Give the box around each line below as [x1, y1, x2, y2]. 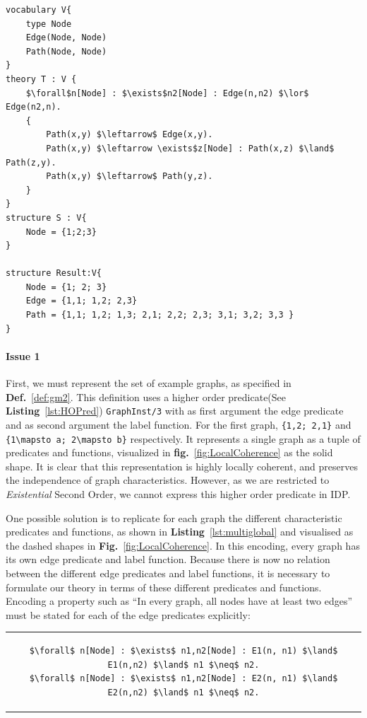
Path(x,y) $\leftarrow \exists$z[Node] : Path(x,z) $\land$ [46, 143, 335, 154]
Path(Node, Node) [25, 46, 107, 57]
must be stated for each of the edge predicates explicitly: [6, 607, 251, 622]
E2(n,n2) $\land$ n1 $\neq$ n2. [107, 687, 260, 697]
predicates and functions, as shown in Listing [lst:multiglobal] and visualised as [6, 524, 354, 539]
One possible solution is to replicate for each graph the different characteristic [6, 510, 342, 525]
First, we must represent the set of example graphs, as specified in [6, 376, 291, 390]
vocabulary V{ [6, 5, 72, 15]
